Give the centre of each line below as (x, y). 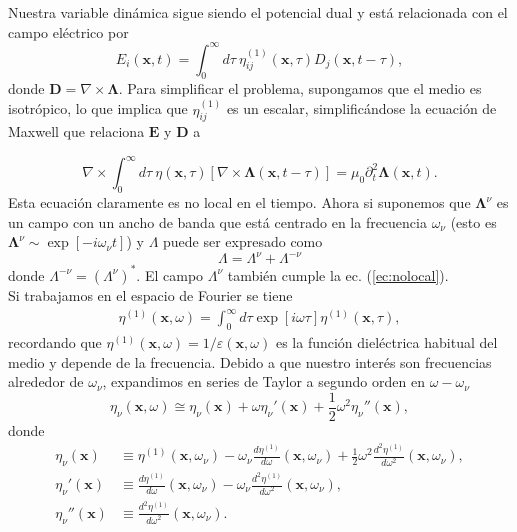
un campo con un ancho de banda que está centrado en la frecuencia (217, 221)
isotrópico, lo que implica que (98, 108)
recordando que (55, 341)
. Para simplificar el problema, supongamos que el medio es (300, 88)
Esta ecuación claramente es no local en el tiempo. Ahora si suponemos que (239, 202)
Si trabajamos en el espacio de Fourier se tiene (150, 294)
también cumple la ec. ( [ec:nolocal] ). (338, 274)
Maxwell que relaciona (76, 131)
